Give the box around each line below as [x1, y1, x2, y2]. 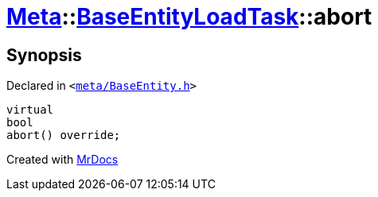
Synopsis [6, 44, 82, 65]
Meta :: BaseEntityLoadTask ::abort [6, 3, 372, 30]
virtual [6, 103, 54, 117]
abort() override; [6, 129, 121, 142]
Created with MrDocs [6, 153, 119, 167]
